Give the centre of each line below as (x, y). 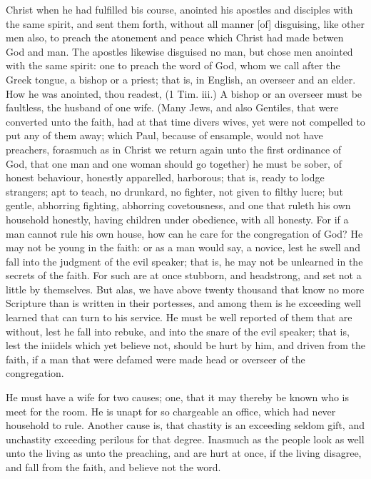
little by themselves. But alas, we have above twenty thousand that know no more (185, 289)
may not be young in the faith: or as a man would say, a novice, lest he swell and (183, 247)
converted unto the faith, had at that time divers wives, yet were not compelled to (185, 121)
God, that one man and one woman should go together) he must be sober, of (174, 163)
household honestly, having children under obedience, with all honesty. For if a (177, 219)
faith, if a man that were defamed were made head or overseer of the (156, 359)
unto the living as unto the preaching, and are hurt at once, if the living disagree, (184, 453)
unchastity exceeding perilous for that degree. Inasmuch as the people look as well (185, 439)
